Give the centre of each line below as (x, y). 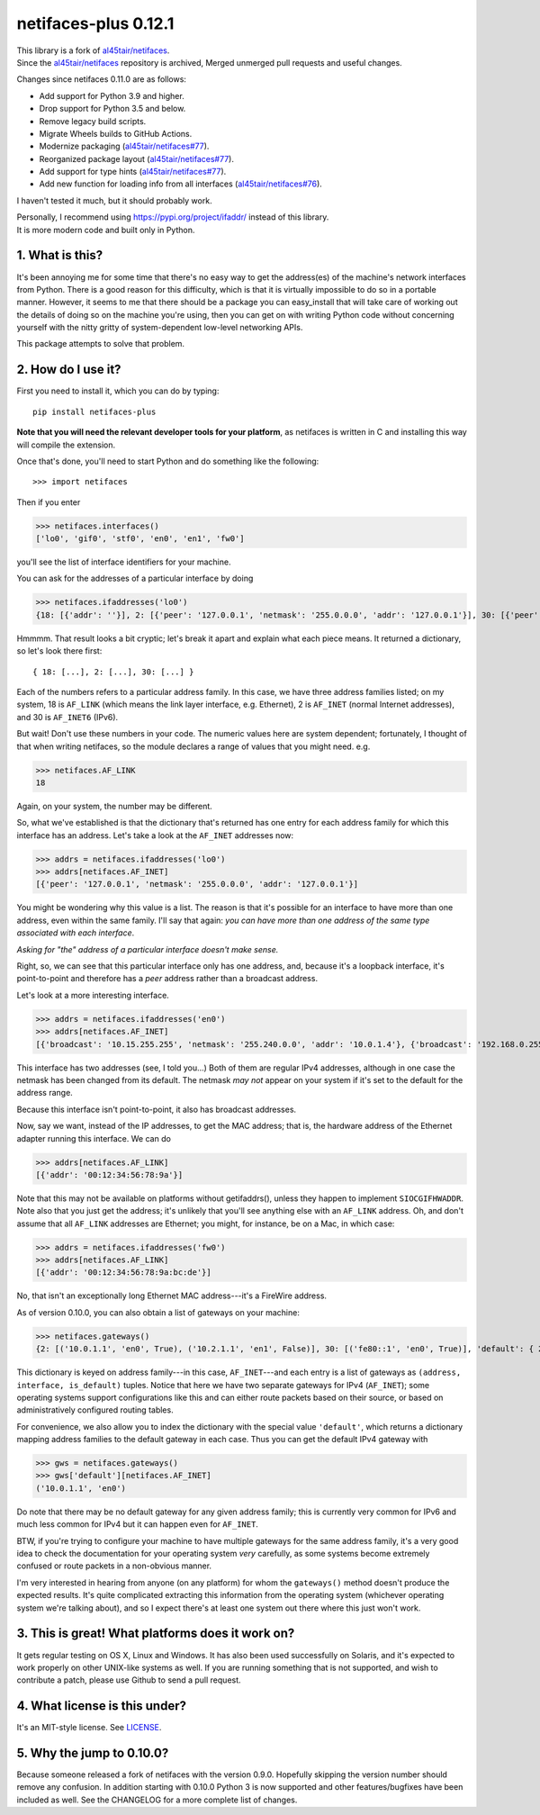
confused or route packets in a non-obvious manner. (114, 1566)
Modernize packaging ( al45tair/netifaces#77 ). (124, 146)
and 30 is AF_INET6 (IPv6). (67, 717)
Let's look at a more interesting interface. (93, 995)
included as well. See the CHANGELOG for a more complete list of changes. (157, 1800)
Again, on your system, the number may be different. (115, 806)
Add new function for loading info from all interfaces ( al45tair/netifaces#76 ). (181, 184)
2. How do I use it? (69, 370)
